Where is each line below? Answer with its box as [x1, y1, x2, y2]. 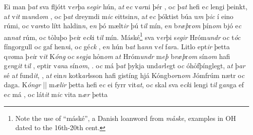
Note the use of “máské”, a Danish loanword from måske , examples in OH [15, 113, 236, 123]
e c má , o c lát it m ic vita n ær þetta [4, 89, 108, 99]
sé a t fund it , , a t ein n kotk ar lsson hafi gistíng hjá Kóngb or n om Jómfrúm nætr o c [4, 70, 245, 80]
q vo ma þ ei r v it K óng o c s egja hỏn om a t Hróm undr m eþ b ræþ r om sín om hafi [4, 51, 230, 61]
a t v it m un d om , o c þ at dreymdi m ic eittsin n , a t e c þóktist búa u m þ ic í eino [4, 11, 234, 21]
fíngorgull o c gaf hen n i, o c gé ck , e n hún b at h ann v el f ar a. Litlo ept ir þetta [4, 41, 230, 52]
